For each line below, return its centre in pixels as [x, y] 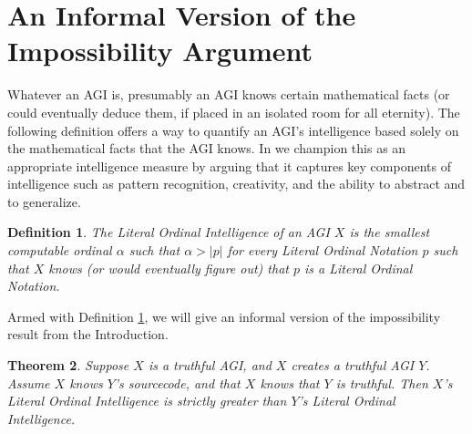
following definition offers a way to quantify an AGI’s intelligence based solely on [233, 130]
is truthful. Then [382, 382]
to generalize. [44, 201]
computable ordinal [60, 250]
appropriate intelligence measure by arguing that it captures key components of [229, 165]
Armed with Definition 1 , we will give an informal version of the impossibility [224, 316]
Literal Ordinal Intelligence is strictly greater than [147, 401]
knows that [290, 382]
